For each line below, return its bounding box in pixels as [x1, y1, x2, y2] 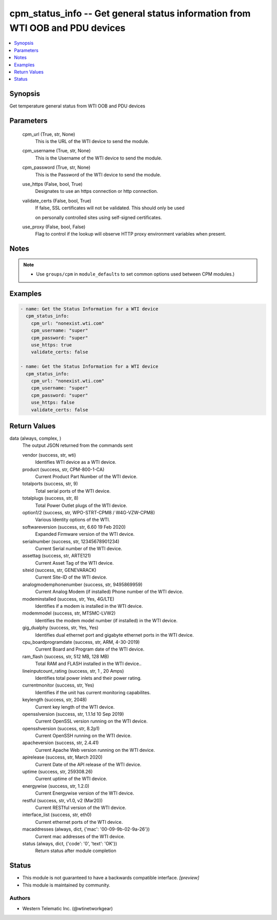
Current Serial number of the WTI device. [35, 545, 123, 551]
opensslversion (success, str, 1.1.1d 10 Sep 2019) [22, 711, 124, 717]
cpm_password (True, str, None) [22, 165, 91, 171]
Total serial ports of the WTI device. [35, 488, 111, 494]
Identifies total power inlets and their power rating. [35, 675, 142, 681]
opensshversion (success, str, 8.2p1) [22, 725, 100, 731]
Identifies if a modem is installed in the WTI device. [35, 603, 143, 609]
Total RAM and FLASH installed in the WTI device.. [35, 661, 142, 667]
